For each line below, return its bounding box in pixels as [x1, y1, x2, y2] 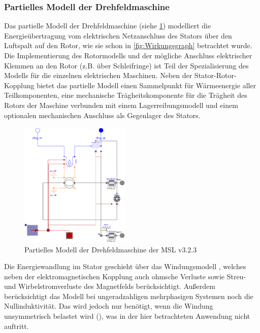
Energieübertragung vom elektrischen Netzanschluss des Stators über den [4, 30, 232, 41]
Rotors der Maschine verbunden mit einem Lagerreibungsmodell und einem [4, 99, 238, 110]
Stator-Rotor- [194, 70, 237, 81]
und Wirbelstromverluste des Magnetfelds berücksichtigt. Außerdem [4, 281, 215, 291]
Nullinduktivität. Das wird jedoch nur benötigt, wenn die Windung [4, 301, 213, 311]
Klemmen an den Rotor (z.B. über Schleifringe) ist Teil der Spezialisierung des [4, 60, 249, 70]
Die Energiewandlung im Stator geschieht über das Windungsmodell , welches [4, 261, 246, 272]
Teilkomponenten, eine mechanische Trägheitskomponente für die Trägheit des [4, 90, 247, 100]
